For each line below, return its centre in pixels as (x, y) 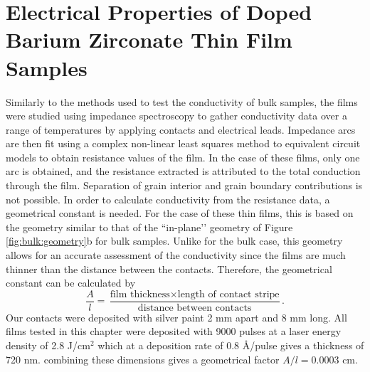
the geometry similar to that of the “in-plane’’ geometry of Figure (149, 227)
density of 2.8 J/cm (48, 345)
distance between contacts (195, 308)
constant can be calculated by (71, 283)
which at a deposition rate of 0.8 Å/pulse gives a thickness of (231, 345)
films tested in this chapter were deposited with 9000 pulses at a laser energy (174, 331)
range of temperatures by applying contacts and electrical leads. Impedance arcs (181, 129)
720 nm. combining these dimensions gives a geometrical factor (143, 359)
